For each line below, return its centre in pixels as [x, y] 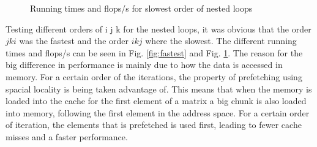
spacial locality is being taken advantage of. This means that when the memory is [159, 89]
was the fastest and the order [74, 41]
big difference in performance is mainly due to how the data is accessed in [144, 65]
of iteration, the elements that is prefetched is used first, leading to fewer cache [154, 125]
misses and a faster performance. [67, 136]
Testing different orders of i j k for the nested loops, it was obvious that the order [158, 28]
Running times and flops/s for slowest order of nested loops [141, 8]
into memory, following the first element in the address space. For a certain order [158, 112]
